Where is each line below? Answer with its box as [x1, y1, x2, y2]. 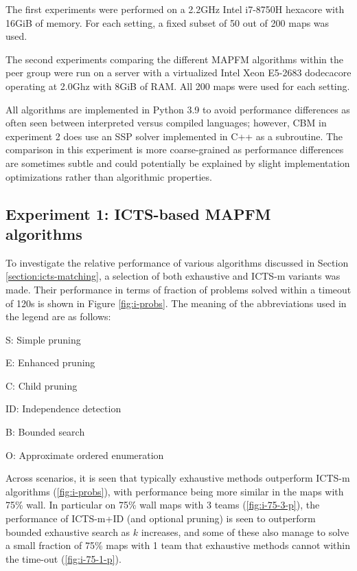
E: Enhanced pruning [5, 355, 95, 370]
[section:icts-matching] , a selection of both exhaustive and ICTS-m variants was [5, 269, 341, 283]
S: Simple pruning [5, 332, 81, 346]
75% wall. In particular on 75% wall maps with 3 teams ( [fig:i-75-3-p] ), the [5, 497, 320, 512]
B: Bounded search [5, 425, 85, 439]
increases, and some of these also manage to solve [141, 524, 349, 539]
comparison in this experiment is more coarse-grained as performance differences [5, 142, 344, 157]
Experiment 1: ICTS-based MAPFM [5, 203, 271, 224]
